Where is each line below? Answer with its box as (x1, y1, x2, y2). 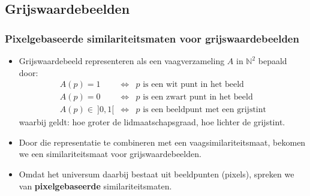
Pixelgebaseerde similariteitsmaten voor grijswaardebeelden (5, 31, 299, 46)
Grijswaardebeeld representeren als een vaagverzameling (19, 55, 225, 67)
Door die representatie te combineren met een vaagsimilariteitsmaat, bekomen (19, 135, 306, 148)
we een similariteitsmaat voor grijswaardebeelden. (19, 147, 201, 160)
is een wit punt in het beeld (143, 80, 244, 89)
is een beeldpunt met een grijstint (143, 105, 266, 114)
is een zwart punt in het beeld (143, 93, 253, 102)
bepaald (258, 55, 287, 67)
